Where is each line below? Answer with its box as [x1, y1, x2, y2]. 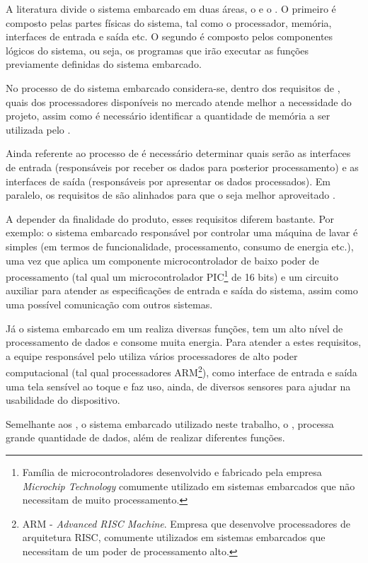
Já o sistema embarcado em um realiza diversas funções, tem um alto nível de [6, 320, 343, 335]
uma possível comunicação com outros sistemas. [6, 296, 213, 311]
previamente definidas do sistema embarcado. [6, 57, 202, 71]
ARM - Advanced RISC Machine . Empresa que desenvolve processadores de [22, 516, 350, 530]
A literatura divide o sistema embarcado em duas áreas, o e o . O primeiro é [6, 1, 336, 16]
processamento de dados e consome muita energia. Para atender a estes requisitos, [6, 335, 362, 349]
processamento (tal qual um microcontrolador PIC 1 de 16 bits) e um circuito [6, 267, 339, 284]
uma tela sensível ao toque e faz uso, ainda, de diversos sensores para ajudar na [6, 378, 351, 393]
